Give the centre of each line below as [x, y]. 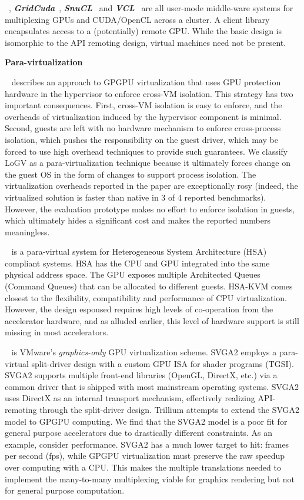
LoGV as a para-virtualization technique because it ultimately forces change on [148, 163]
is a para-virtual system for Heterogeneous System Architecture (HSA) [139, 251]
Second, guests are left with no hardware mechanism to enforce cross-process [143, 128]
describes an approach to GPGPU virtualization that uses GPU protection [146, 81]
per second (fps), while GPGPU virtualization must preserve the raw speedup [145, 456]
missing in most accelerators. [57, 332]
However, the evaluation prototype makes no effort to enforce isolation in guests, [150, 209]
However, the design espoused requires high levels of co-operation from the [139, 309]
